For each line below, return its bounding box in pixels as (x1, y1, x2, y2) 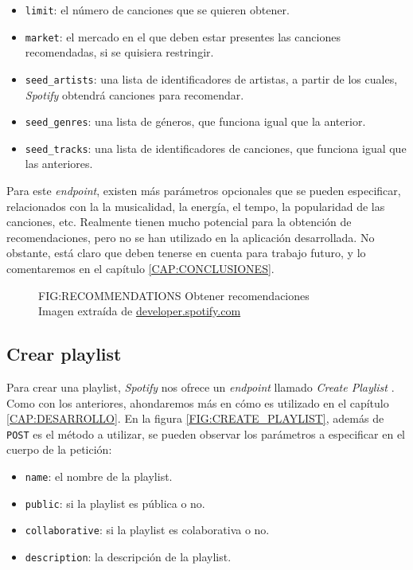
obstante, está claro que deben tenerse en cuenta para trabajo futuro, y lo (6, 244, 366, 261)
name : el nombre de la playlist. (25, 468, 173, 485)
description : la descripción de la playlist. (25, 549, 232, 565)
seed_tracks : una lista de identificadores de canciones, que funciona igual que (25, 139, 407, 156)
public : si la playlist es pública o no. (25, 494, 205, 511)
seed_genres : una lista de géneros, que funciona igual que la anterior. (25, 113, 366, 130)
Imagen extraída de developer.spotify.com (38, 303, 241, 319)
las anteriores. (25, 155, 93, 172)
